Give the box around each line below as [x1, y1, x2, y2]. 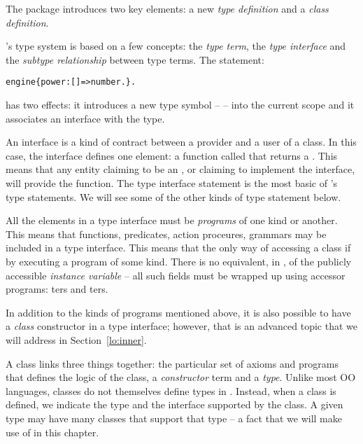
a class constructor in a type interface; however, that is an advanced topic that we [6, 319, 357, 333]
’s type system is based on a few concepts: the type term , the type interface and [6, 39, 346, 53]
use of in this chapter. [6, 424, 99, 439]
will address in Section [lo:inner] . [6, 332, 147, 347]
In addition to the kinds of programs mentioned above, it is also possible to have [6, 305, 351, 319]
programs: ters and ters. [6, 282, 108, 296]
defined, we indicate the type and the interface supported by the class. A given [6, 397, 343, 412]
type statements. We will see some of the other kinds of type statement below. [6, 189, 341, 204]
